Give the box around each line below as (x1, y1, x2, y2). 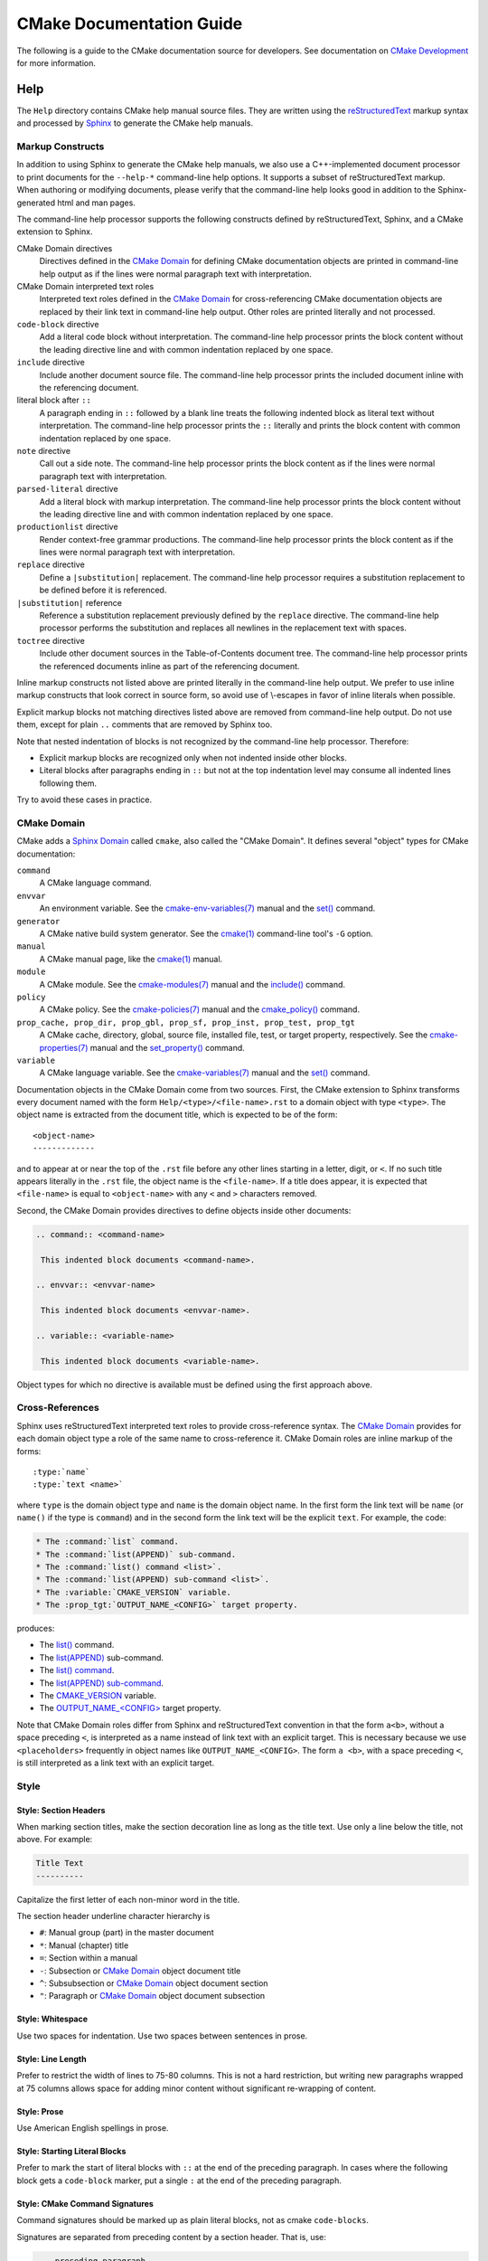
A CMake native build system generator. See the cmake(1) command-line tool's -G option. (39, 928, 374, 939)
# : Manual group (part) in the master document (39, 1927, 214, 1938)
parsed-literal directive (16, 484, 118, 495)
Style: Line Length (16, 2053, 87, 2064)
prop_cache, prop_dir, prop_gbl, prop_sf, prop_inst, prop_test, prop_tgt (16, 1017, 356, 1027)
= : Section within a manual (39, 1953, 138, 1963)
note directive (16, 445, 71, 456)
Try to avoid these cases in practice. (16, 794, 153, 805)
